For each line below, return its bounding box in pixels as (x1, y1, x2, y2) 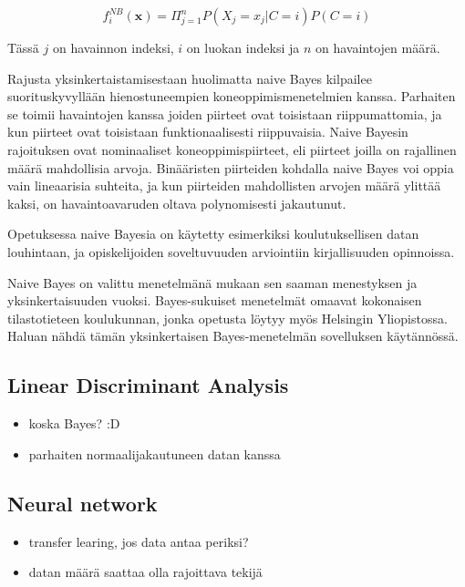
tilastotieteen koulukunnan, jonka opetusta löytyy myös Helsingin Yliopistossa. (7, 308, 448, 327)
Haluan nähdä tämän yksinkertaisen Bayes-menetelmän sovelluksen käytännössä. (7, 326, 459, 345)
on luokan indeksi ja (186, 38, 300, 57)
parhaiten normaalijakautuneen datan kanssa (28, 444, 281, 463)
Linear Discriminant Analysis (7, 371, 289, 399)
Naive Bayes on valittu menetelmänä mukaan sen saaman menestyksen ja (7, 273, 418, 292)
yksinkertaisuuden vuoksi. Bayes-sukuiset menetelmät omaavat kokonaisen (7, 291, 422, 310)
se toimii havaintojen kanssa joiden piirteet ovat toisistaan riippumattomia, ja (7, 104, 442, 123)
